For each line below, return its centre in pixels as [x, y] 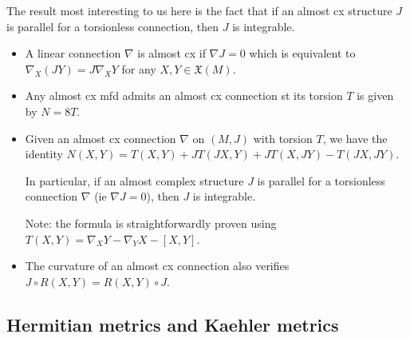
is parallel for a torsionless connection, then [113, 26]
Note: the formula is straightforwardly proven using [151, 223]
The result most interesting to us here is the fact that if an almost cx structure [199, 10]
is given [375, 95]
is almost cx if [171, 53]
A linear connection [73, 53]
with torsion [283, 138]
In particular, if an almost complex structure [134, 180]
